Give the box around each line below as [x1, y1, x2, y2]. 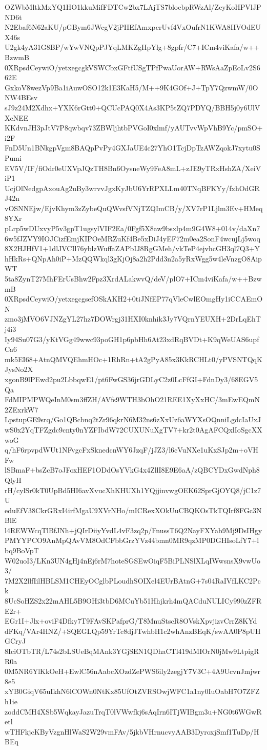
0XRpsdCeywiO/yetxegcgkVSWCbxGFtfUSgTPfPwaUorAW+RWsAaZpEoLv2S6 [5, 62, 260, 72]
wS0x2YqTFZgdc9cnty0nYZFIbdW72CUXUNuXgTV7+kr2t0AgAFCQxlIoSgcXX [5, 424, 262, 435]
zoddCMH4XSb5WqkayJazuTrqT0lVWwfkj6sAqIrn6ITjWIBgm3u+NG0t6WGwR [5, 706, 262, 717]
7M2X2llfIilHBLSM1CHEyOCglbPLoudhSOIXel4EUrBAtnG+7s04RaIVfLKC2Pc [5, 575, 261, 586]
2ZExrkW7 [5, 404, 38, 415]
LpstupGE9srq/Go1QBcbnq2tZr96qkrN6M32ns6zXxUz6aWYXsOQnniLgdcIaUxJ [5, 414, 261, 425]
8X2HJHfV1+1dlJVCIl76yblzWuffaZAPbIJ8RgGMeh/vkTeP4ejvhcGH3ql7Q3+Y [5, 243, 260, 254]
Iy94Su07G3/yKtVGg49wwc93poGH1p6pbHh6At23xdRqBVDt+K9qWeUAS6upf [5, 333, 259, 344]
